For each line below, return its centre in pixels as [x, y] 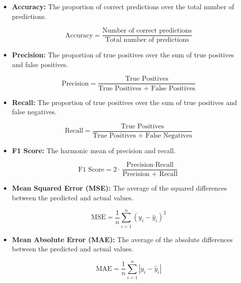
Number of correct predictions [147, 31]
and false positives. [40, 64]
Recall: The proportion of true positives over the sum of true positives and [124, 102]
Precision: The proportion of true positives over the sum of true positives [123, 55]
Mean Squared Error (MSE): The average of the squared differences [119, 188]
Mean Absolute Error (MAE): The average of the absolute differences [122, 239]
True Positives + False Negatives [142, 135]
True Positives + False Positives [147, 88]
